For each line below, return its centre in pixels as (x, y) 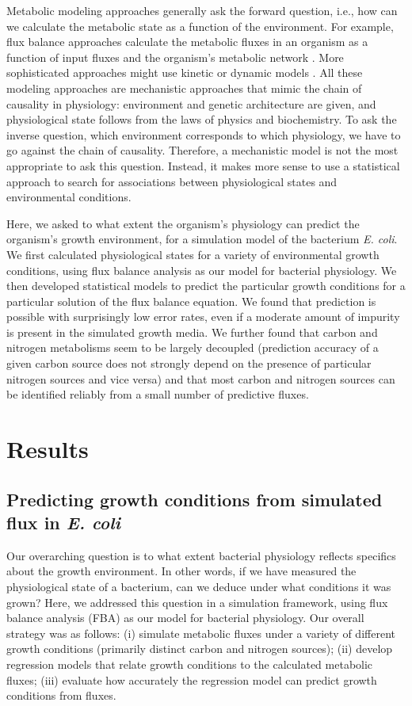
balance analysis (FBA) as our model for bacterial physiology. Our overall (185, 618)
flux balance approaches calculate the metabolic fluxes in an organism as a (187, 42)
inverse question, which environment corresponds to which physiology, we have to (204, 134)
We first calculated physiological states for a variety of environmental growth (193, 254)
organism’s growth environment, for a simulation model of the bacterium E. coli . (202, 239)
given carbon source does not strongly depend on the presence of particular (189, 363)
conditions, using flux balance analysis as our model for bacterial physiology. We (202, 270)
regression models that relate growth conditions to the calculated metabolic (190, 664)
